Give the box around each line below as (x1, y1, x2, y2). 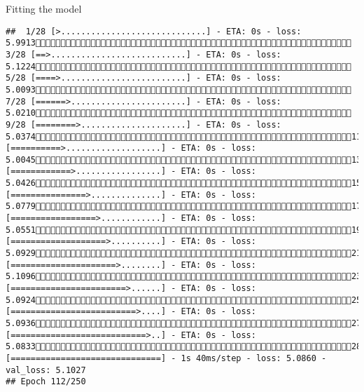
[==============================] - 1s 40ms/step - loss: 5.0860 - (6, 353, 327, 363)
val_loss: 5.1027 (6, 365, 86, 375)
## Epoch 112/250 (6, 377, 86, 387)
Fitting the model (6, 1, 82, 15)
